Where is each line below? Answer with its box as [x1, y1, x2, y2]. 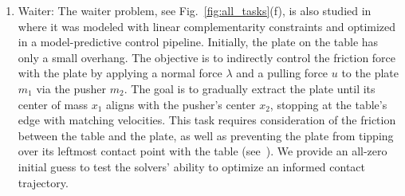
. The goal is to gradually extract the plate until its [124, 80, 376, 96]
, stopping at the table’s [269, 96, 387, 112]
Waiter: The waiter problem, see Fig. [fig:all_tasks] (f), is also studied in [18, 2, 372, 18]
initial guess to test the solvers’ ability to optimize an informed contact [18, 158, 366, 174]
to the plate [341, 65, 399, 81]
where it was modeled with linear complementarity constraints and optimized [18, 18, 396, 34]
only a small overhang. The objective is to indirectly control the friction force [18, 49, 396, 65]
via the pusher [36, 80, 107, 96]
